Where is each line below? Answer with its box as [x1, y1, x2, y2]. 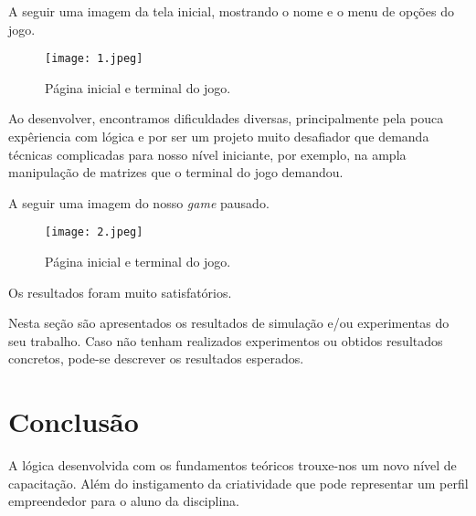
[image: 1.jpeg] [45, 52, 143, 66]
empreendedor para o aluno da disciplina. [8, 491, 240, 511]
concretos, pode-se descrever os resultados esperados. [8, 349, 304, 368]
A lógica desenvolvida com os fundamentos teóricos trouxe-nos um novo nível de [8, 456, 457, 475]
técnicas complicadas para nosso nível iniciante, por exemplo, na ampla [8, 144, 407, 163]
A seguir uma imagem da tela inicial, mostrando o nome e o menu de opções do [8, 2, 454, 20]
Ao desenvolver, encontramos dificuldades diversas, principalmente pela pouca [8, 109, 444, 128]
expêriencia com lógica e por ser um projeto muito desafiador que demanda [8, 127, 429, 146]
